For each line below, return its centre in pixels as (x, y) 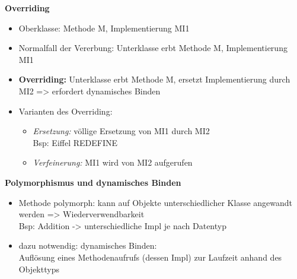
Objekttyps (39, 269)
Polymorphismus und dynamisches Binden (93, 182)
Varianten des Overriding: (66, 111)
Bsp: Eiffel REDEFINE (75, 142)
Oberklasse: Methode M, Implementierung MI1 (104, 28)
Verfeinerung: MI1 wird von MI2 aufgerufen (113, 162)
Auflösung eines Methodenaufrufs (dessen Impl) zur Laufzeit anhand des (150, 257)
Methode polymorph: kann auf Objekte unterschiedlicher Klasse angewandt (156, 202)
